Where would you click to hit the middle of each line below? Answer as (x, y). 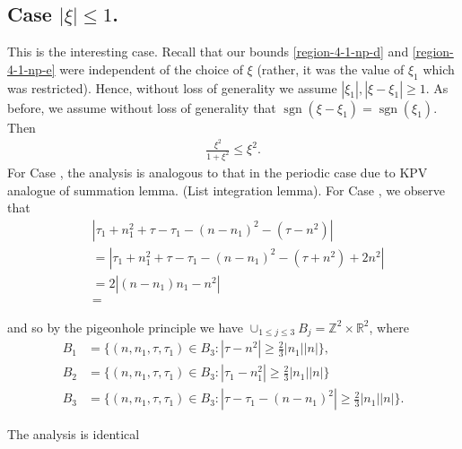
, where (389, 327)
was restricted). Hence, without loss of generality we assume (172, 87)
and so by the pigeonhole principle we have (126, 327)
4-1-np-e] (31, 69)
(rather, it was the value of (331, 69)
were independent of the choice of (151, 69)
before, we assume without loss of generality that (142, 107)
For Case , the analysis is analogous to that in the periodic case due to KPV (218, 172)
